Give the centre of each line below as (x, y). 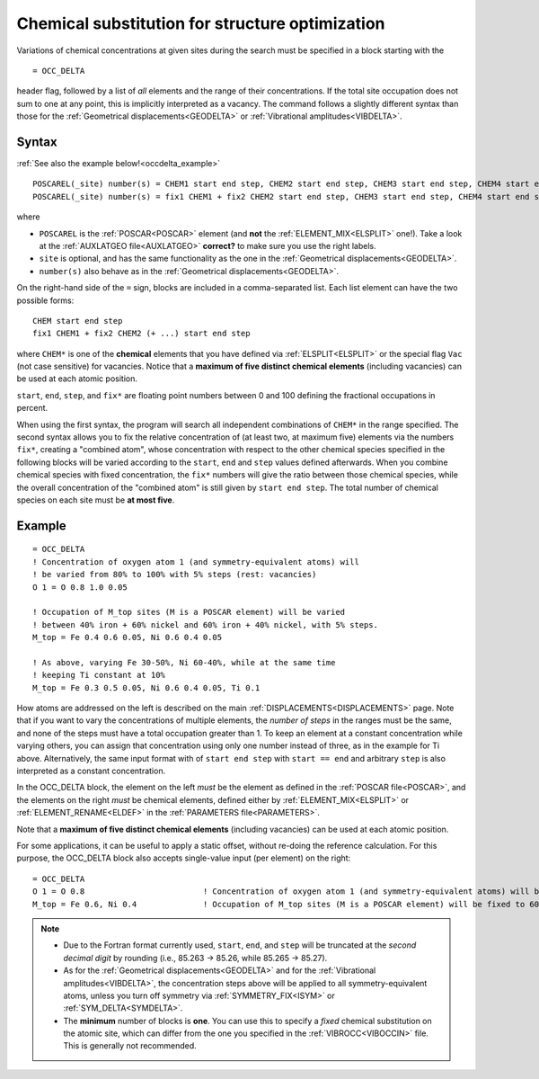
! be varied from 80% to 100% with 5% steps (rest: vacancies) (175, 575)
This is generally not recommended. (130, 1046)
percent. (32, 408)
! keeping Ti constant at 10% (99, 675)
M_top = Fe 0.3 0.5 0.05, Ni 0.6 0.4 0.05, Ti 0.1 (146, 687)
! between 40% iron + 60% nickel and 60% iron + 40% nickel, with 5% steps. (206, 624)
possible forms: (45, 300)
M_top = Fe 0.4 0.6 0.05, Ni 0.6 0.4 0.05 (128, 638)
